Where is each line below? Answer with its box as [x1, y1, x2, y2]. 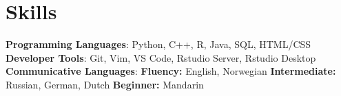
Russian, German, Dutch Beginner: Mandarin [6, 77, 204, 91]
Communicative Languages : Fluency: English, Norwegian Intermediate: [6, 64, 336, 78]
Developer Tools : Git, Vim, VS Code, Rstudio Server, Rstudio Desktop [6, 50, 316, 64]
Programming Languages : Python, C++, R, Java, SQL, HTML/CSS [6, 37, 311, 51]
